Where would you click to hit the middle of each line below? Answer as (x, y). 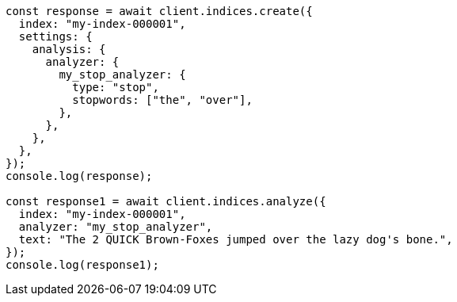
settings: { (55, 36)
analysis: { (69, 49)
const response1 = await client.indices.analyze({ (166, 201)
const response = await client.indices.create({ (159, 11)
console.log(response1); (82, 265)
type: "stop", (116, 87)
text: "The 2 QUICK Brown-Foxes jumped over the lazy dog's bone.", (236, 239)
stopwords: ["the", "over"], (162, 100)
